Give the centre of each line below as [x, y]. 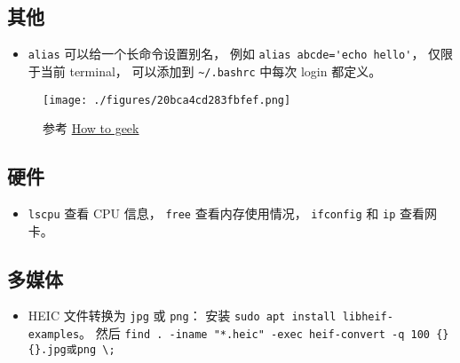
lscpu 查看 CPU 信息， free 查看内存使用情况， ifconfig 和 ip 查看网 [232, 213]
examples [54, 335]
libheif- [368, 317]
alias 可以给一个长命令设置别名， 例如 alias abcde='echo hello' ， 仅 [234, 54]
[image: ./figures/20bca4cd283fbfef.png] [167, 100]
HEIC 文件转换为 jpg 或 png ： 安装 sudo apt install [182, 316]
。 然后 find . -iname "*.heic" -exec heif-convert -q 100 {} [264, 333]
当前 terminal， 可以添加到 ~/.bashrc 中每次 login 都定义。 [211, 71]
